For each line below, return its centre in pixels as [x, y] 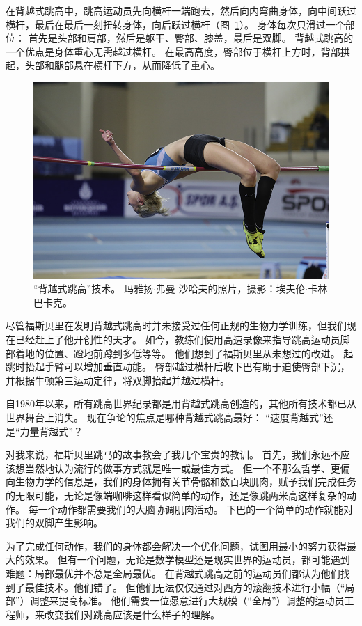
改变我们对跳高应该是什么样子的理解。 [132, 614]
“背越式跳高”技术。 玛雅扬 [93, 289]
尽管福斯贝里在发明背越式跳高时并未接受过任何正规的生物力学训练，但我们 [176, 326]
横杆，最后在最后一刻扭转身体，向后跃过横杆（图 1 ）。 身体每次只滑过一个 [175, 24]
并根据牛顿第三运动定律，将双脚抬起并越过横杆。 [118, 380]
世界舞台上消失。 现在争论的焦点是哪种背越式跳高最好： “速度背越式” [165, 417]
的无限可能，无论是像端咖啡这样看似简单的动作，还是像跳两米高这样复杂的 [176, 495]
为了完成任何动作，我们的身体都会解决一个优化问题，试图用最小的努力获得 [176, 546]
